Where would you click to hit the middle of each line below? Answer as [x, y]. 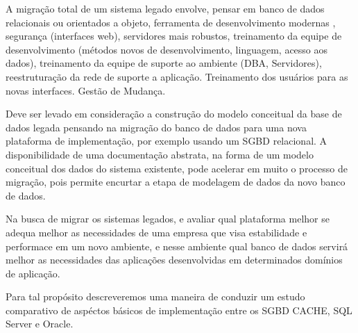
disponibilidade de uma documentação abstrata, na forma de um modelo [160, 154]
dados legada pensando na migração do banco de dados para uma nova [156, 127]
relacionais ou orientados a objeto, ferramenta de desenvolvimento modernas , [171, 22]
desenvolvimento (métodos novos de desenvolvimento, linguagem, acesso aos [167, 49]
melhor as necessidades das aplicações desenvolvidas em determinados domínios [174, 260]
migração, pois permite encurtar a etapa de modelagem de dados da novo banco [176, 182]
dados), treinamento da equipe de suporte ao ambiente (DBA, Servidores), [164, 63]
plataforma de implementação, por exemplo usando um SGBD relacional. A [167, 141]
